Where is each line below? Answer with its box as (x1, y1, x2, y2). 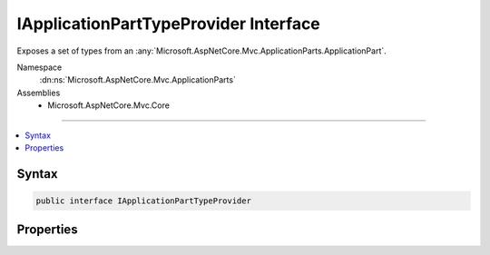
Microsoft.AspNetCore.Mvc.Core (47, 100, 170, 111)
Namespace (16, 62, 63, 73)
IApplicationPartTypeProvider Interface (16, 14, 321, 34)
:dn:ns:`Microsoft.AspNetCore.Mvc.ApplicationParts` (39, 74, 236, 85)
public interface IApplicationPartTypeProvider (35, 195, 251, 206)
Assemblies (16, 87, 61, 98)
